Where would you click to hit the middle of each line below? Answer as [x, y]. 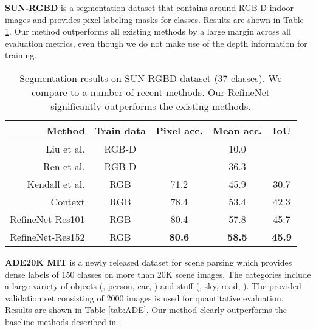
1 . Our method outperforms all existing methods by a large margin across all [148, 31]
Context [68, 201]
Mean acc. [237, 130]
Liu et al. [65, 148]
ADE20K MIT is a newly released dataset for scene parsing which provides [149, 262]
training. [21, 55]
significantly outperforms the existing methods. [151, 106]
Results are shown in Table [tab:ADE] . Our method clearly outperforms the [146, 310]
